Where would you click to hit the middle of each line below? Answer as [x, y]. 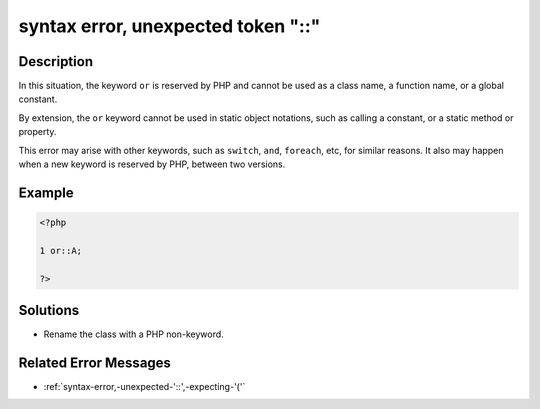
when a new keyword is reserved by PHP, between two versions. [152, 164]
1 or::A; [61, 250]
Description [56, 61]
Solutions [49, 310]
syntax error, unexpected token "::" [169, 26]
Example [46, 192]
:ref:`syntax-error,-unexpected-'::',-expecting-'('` [144, 386]
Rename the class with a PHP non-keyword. [133, 334]
